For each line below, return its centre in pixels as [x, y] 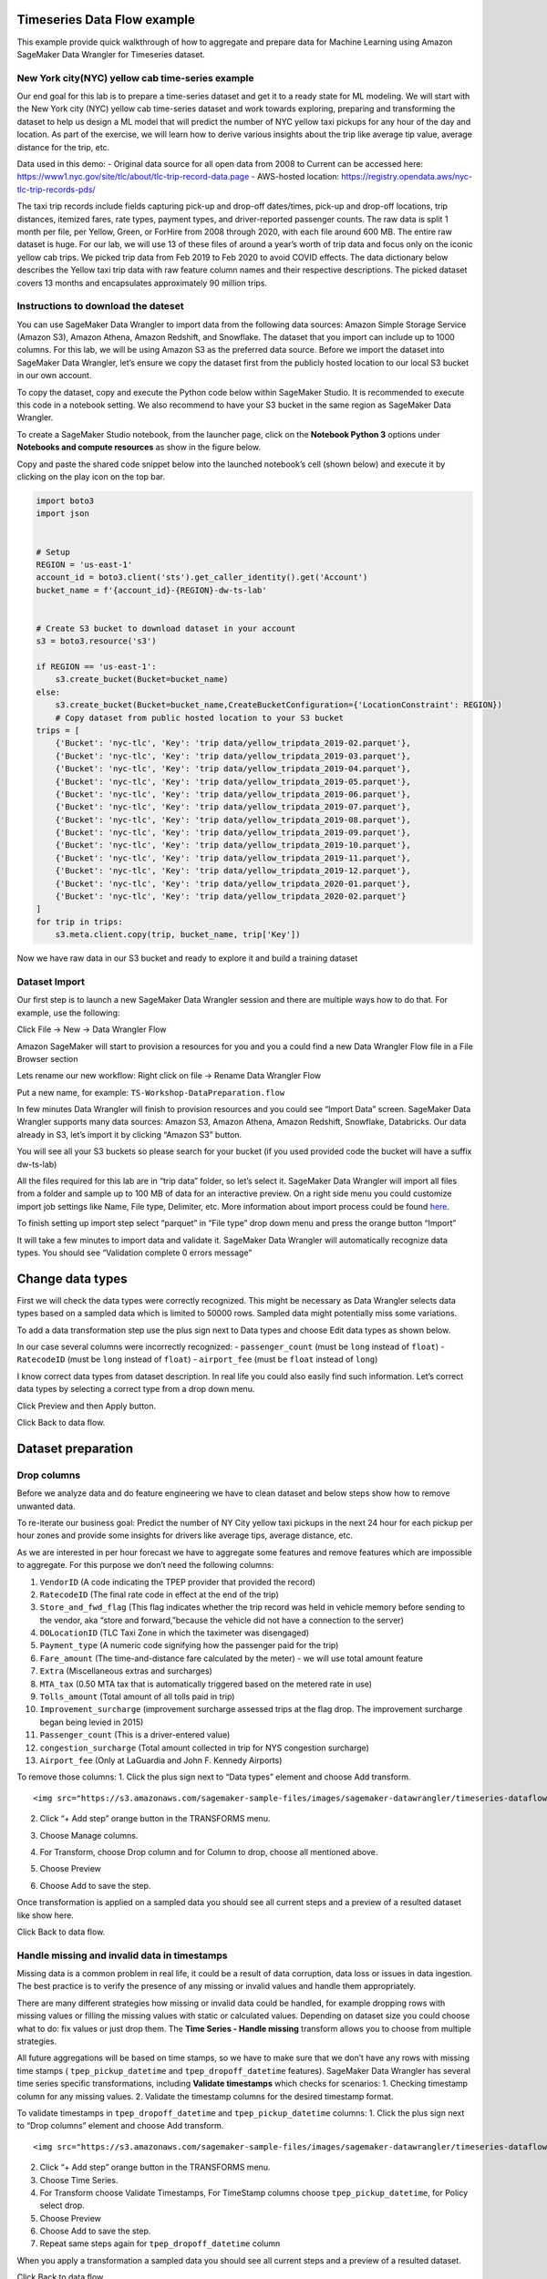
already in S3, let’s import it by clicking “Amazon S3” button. [129, 1134]
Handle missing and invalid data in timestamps [122, 1955]
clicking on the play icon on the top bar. [91, 476]
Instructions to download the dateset [100, 306]
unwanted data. [46, 1506]
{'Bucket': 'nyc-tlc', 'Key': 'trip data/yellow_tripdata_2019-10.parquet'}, [233, 845]
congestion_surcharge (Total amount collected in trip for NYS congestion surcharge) [204, 1748]
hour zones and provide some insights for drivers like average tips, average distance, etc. [185, 1535]
